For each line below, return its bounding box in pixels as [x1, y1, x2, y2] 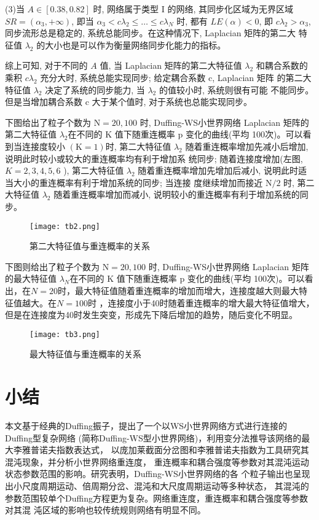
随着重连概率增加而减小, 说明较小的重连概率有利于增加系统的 [53, 188, 300, 201]
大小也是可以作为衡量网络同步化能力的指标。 [45, 38, 226, 51]
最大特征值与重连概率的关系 [30, 347, 141, 360]
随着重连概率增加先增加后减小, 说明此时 [138, 164, 298, 177]
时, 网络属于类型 [93, 2, 159, 15]
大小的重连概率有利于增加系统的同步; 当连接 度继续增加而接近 [13, 176, 263, 188]
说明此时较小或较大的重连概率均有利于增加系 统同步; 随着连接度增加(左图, [5, 152, 303, 165]
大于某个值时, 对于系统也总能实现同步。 [92, 95, 253, 108]
